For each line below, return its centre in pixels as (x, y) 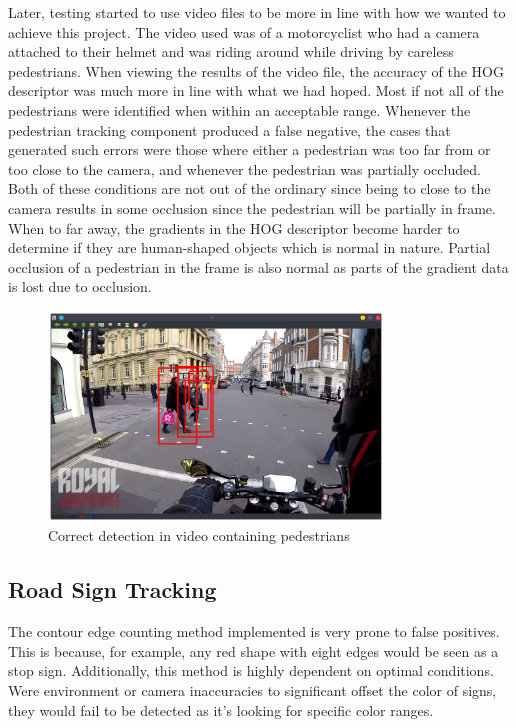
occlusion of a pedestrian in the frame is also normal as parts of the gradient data (258, 266)
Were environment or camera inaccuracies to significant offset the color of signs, (252, 690)
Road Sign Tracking (112, 589)
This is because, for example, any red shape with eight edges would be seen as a (253, 650)
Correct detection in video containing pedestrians (199, 535)
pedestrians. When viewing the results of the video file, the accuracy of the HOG (256, 70)
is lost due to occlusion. (80, 286)
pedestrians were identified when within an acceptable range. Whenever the (239, 109)
